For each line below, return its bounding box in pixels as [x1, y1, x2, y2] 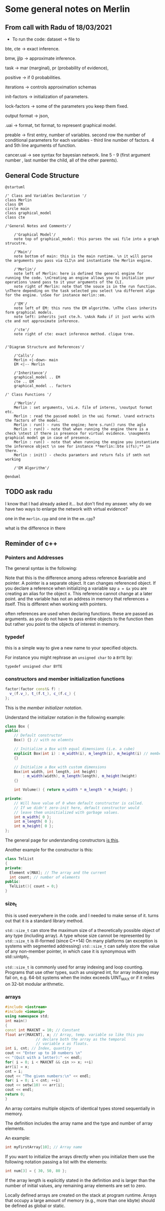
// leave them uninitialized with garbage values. [14, 810, 120, 815]
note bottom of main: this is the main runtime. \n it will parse [14, 253, 153, 259]
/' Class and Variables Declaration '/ [5, 193, 87, 198]
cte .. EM [14, 379, 34, 384]
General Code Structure [5, 171, 80, 180]
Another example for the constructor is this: [5, 847, 93, 853]
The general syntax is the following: [5, 565, 78, 571]
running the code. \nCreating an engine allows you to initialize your [5, 275, 155, 280]
